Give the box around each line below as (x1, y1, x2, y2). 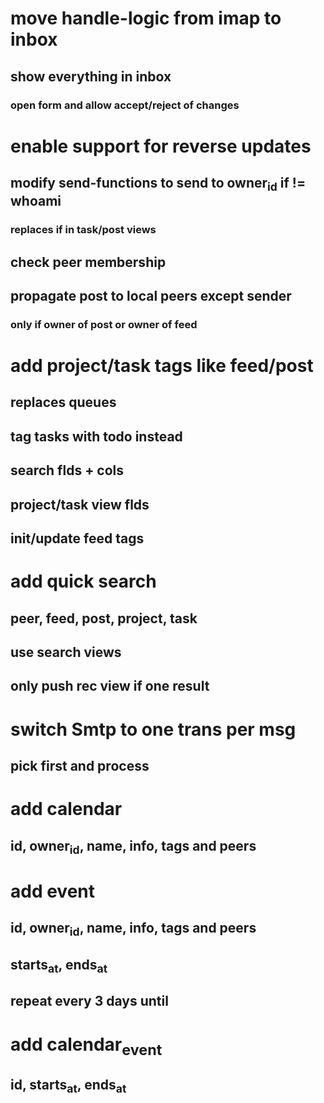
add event (10, 880, 96, 902)
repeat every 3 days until (10, 993, 169, 1010)
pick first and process (10, 757, 150, 774)
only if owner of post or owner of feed (10, 317, 198, 331)
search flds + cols (10, 462, 125, 479)
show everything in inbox (10, 68, 172, 85)
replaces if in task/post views (10, 223, 157, 237)
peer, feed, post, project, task (10, 610, 198, 627)
